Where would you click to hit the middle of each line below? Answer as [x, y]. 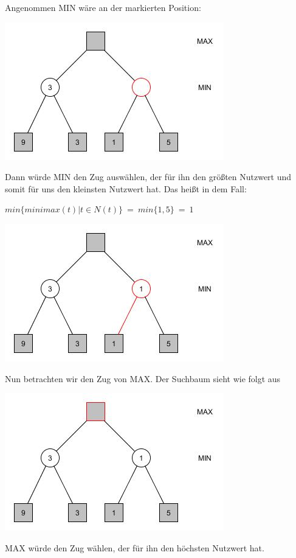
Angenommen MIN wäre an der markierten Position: [103, 7]
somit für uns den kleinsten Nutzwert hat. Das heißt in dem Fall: [126, 188]
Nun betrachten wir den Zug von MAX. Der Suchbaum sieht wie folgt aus [143, 378]
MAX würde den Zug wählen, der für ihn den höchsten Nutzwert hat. [135, 547]
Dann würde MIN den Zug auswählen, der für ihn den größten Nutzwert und [148, 177]
